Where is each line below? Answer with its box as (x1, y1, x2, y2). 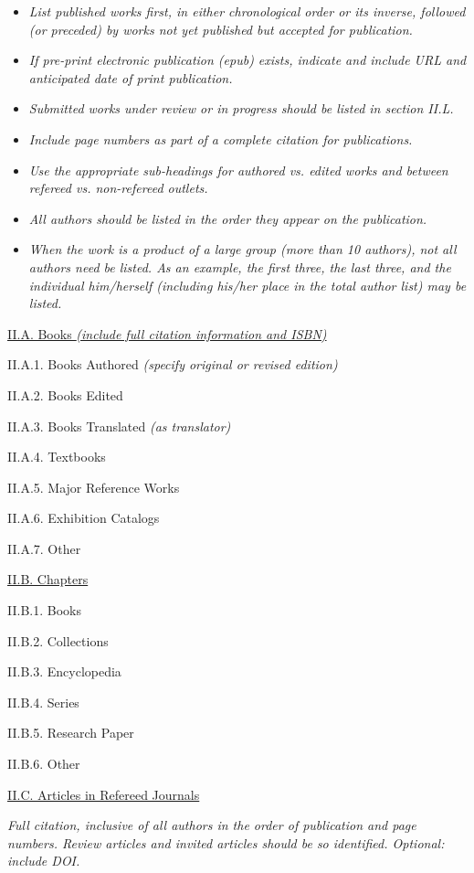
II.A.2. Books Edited (7, 385, 123, 404)
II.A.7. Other (7, 538, 81, 558)
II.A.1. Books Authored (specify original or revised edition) (7, 355, 338, 374)
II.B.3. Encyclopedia (7, 662, 121, 681)
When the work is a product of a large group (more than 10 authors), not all (28, 240, 457, 259)
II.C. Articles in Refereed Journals (7, 784, 200, 804)
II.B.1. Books (7, 601, 81, 620)
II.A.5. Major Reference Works (7, 477, 180, 496)
